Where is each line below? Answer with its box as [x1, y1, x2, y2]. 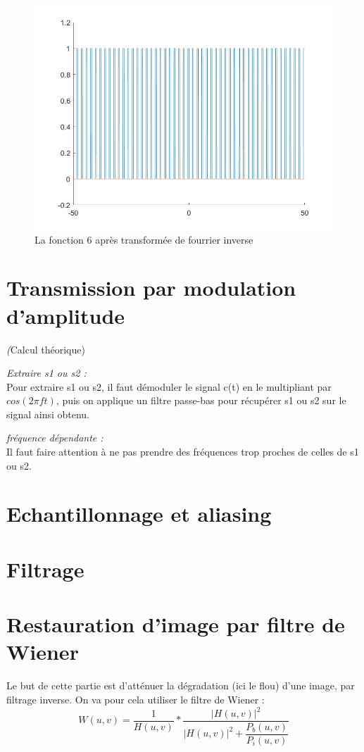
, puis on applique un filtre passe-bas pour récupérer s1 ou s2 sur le [56, 393, 346, 408]
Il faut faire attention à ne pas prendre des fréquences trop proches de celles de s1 [6, 444, 359, 459]
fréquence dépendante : [6, 430, 103, 445]
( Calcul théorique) [6, 341, 85, 356]
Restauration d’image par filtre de [6, 610, 345, 639]
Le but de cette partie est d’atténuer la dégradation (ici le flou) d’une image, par [6, 678, 355, 693]
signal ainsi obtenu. [6, 406, 90, 421]
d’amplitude [6, 301, 125, 330]
